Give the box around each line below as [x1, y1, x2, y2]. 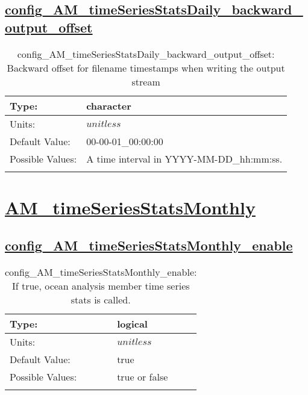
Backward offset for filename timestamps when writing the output [7, 60, 285, 75]
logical [117, 317, 148, 331]
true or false [117, 370, 168, 384]
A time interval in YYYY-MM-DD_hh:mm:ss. [86, 151, 283, 166]
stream [131, 74, 160, 89]
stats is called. [71, 293, 131, 307]
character [86, 98, 131, 113]
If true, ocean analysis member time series [11, 279, 190, 293]
